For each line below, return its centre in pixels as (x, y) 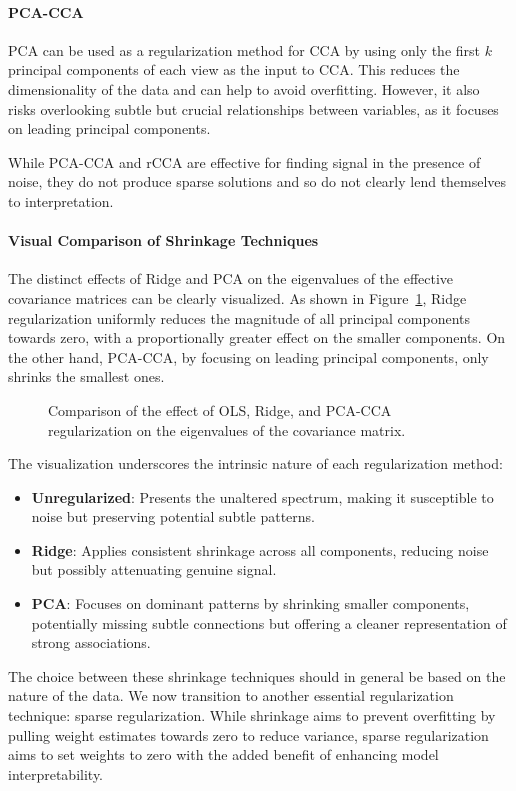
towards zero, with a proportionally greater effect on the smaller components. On (257, 337)
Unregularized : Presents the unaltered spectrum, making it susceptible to (262, 496)
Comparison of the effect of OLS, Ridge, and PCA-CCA (220, 409)
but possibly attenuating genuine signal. (154, 569)
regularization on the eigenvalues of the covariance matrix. (227, 429)
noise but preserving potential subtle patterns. (173, 516)
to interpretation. (61, 200)
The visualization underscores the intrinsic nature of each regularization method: (255, 463)
